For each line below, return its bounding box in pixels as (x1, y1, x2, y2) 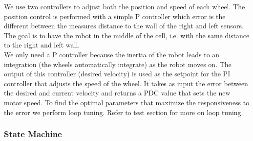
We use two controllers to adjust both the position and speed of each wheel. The (4, 1, 245, 11)
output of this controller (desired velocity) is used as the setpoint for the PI (4, 69, 231, 79)
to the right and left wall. (4, 40, 80, 50)
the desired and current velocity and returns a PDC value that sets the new (4, 88, 231, 98)
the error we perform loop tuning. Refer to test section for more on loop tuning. (4, 107, 243, 117)
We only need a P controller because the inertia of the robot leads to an (4, 49, 220, 59)
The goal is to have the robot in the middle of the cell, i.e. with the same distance (4, 30, 250, 40)
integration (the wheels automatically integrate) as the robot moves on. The (4, 59, 232, 69)
